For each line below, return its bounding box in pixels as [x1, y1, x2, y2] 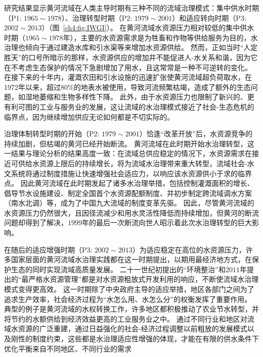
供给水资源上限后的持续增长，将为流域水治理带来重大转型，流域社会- [18, 158, 247, 168]
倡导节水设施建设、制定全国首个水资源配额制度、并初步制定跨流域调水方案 [4, 187, 252, 198]
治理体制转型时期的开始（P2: [4, 128, 100, 139]
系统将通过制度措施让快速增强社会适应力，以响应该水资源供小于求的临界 [11, 168, 252, 178]
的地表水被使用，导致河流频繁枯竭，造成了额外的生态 [73, 81, 251, 92]
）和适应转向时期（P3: [172, 12, 246, 23]
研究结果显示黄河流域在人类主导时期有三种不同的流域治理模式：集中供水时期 [4, 3, 259, 13]
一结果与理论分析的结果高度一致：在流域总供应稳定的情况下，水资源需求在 [4, 148, 252, 159]
